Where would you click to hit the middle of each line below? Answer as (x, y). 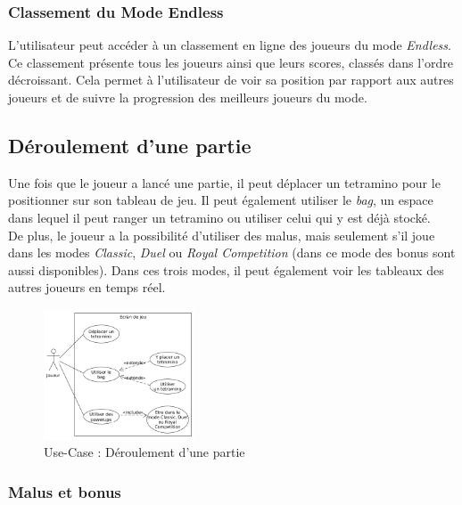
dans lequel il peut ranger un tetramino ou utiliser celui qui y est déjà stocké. (219, 217)
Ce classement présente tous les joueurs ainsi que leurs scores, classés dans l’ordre (231, 62)
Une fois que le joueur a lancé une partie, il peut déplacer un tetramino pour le (224, 182)
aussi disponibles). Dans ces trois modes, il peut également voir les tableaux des (226, 269)
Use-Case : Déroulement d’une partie (144, 452)
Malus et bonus (65, 491)
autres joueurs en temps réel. (87, 287)
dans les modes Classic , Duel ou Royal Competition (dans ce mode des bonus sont (232, 252)
